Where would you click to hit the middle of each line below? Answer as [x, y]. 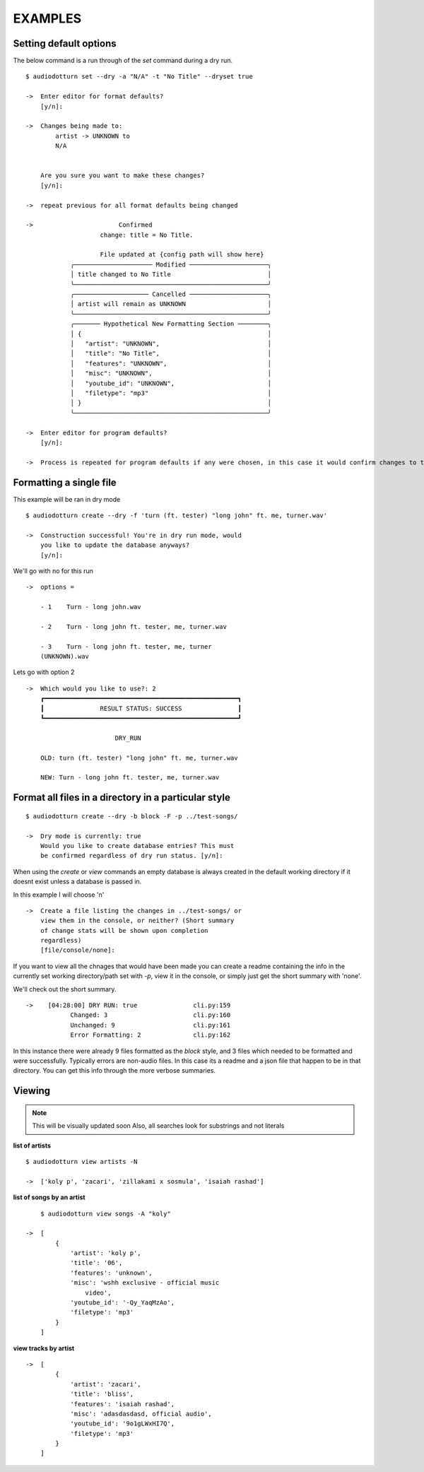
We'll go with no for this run [53, 571]
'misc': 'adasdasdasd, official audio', [141, 1414]
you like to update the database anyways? [115, 545]
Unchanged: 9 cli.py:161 [151, 1025]
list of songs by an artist [49, 1197]
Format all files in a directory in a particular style [122, 797]
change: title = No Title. [147, 235]
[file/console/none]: [78, 950]
